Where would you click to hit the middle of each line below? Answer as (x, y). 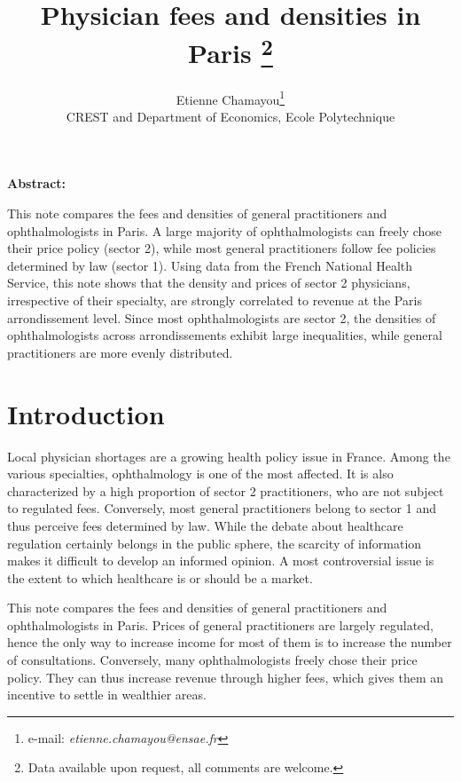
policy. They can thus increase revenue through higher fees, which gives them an (225, 677)
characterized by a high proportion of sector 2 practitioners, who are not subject (226, 490)
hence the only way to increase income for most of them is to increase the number (230, 642)
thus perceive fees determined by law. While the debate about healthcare (205, 525)
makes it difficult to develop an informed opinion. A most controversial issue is (221, 561)
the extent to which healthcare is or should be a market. (160, 577)
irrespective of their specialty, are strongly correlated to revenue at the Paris (215, 300)
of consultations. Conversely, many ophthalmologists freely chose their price (212, 660)
